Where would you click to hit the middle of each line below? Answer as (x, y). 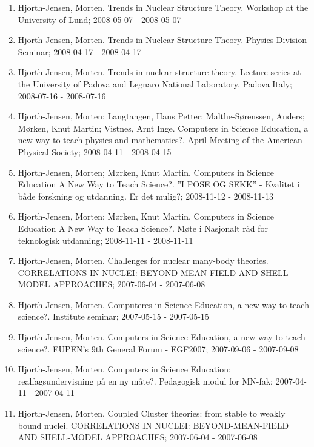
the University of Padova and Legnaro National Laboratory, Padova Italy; (155, 83)
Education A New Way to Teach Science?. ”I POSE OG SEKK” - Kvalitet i (159, 184)
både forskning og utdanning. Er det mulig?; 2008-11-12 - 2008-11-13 (145, 196)
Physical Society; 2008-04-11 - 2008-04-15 (95, 151)
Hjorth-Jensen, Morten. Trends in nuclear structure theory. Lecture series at (159, 72)
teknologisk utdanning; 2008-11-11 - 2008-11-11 (105, 240)
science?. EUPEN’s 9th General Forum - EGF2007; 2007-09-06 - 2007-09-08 (158, 348)
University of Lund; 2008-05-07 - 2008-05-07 (99, 19)
